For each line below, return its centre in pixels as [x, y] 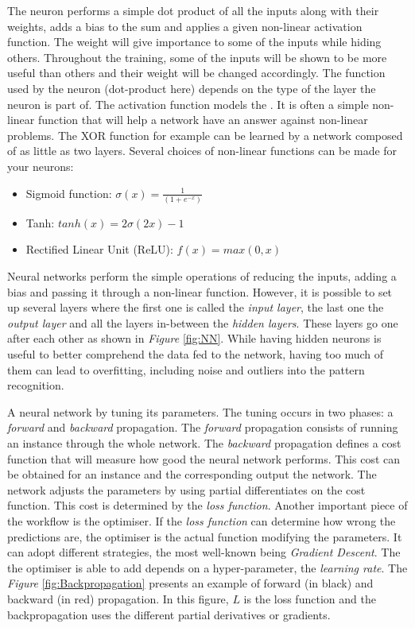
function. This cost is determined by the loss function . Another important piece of [207, 505]
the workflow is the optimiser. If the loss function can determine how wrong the [202, 520]
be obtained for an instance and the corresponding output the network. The [192, 474]
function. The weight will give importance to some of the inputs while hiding [194, 42]
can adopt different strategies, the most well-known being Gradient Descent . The [204, 552]
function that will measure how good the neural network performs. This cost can [204, 458]
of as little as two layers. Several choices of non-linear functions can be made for [202, 151]
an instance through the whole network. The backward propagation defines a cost [204, 442]
